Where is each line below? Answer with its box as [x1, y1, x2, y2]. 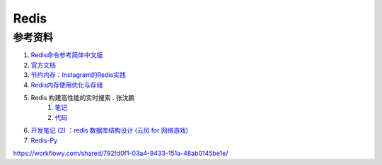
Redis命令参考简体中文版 [30, 51, 103, 59]
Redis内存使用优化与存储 [30, 80, 103, 89]
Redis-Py [30, 136, 58, 145]
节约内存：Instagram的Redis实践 [30, 71, 127, 79]
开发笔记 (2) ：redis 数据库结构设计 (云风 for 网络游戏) [30, 126, 189, 135]
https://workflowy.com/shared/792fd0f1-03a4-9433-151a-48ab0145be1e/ [13, 149, 228, 157]
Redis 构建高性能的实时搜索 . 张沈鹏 [30, 93, 135, 102]
